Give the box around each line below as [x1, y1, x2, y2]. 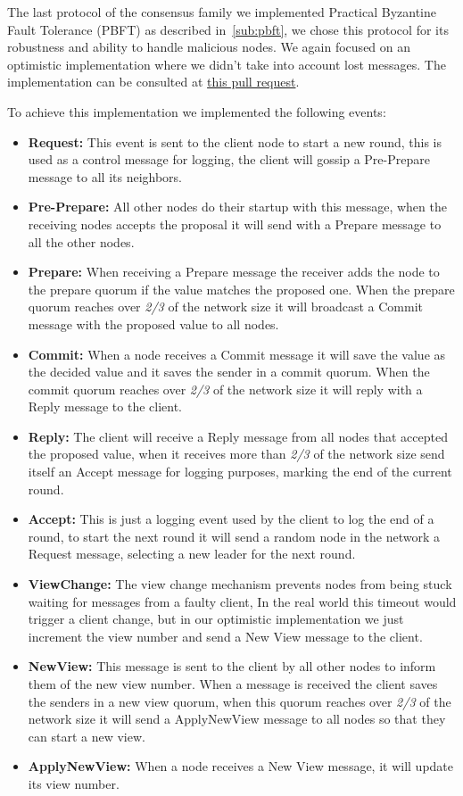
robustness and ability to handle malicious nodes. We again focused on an [7, 37, 411, 56]
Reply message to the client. [28, 397, 182, 416]
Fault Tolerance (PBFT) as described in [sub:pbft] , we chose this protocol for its [7, 20, 449, 38]
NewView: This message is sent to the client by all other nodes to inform [28, 657, 436, 676]
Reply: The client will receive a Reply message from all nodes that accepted [28, 427, 448, 445]
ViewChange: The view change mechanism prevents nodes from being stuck [28, 575, 452, 593]
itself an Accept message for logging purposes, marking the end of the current [28, 462, 452, 481]
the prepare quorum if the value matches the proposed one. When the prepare [28, 279, 455, 298]
